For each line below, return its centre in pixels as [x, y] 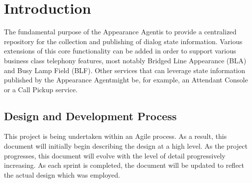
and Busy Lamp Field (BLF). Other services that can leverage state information [125, 70]
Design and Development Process [90, 116]
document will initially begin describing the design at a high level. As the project [126, 146]
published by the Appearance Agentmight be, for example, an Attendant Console [126, 80]
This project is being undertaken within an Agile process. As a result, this [115, 136]
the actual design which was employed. [62, 174]
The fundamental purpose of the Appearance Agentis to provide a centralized [120, 32]
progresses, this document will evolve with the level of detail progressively [115, 155]
